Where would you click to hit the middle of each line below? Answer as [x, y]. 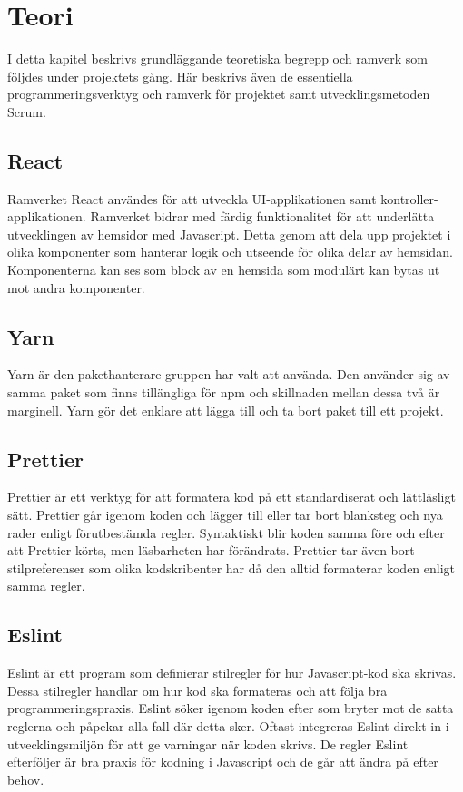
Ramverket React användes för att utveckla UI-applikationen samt [192, 198]
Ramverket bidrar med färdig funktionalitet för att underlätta [262, 216]
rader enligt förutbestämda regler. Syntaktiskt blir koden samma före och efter [226, 532]
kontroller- [409, 198]
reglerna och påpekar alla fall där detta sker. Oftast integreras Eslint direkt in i [228, 726]
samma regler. [46, 586]
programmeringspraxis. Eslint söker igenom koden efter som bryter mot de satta [231, 708]
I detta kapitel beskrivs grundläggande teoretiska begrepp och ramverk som [217, 59]
